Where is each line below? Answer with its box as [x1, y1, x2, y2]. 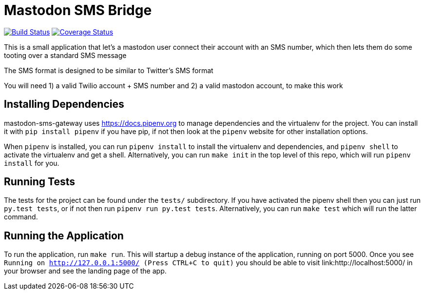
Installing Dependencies [4, 98, 124, 111]
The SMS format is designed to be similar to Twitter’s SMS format [4, 66, 213, 75]
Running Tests [4, 176, 75, 188]
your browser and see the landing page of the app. [4, 267, 167, 275]
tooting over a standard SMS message [4, 51, 127, 59]
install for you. [4, 158, 59, 167]
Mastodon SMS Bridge [4, 2, 152, 19]
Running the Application [4, 229, 124, 242]
